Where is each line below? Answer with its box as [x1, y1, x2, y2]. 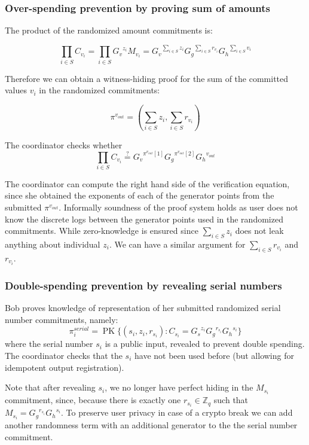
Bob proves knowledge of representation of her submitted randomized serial [5, 301, 281, 314]
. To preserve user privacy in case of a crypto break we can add [61, 406, 293, 419]
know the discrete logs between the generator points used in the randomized [5, 212, 283, 225]
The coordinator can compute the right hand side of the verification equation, [5, 177, 290, 190]
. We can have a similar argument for [109, 238, 246, 251]
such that [213, 394, 249, 406]
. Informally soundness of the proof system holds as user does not [59, 201, 298, 214]
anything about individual [5, 238, 100, 251]
